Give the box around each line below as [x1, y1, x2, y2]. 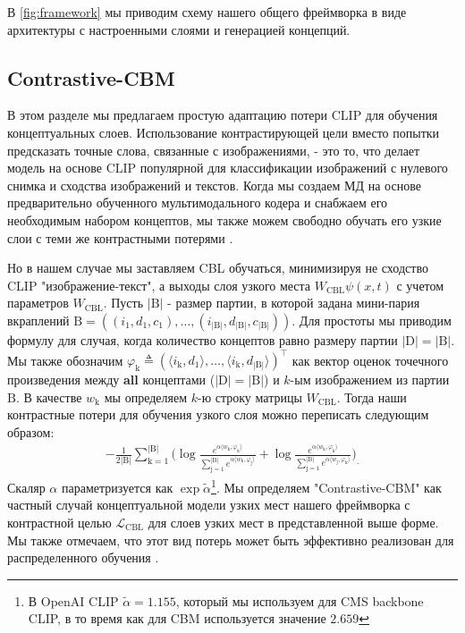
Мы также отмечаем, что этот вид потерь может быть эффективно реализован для [7, 530, 454, 549]
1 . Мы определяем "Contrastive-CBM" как [211, 476, 442, 496]
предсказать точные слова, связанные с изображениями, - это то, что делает [7, 140, 420, 159]
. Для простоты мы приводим [292, 310, 452, 329]
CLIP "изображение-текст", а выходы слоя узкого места [7, 275, 311, 294]
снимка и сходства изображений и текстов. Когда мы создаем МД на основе [7, 175, 421, 194]
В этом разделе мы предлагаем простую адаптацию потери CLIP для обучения [7, 105, 438, 124]
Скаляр [7, 477, 46, 496]
